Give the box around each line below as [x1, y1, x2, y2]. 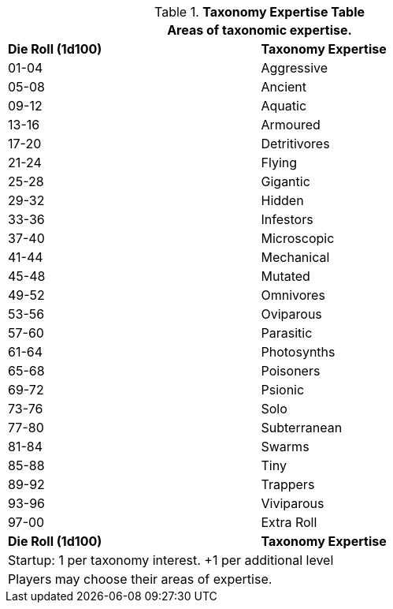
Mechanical [261, 249, 330, 265]
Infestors [261, 211, 313, 227]
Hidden [261, 192, 304, 208]
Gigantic [261, 174, 310, 189]
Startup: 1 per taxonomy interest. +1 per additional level [8, 552, 334, 568]
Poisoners [261, 363, 321, 379]
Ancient [261, 79, 307, 95]
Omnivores [261, 287, 325, 303]
